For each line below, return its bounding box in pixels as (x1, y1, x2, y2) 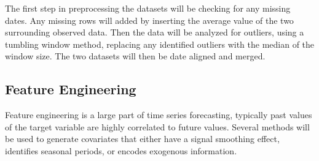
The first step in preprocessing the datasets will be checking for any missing (5, 2, 291, 14)
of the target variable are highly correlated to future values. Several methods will (5, 120, 310, 133)
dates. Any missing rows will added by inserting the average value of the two (5, 13, 294, 26)
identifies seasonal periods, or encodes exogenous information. (5, 144, 237, 157)
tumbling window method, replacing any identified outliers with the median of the (5, 37, 315, 50)
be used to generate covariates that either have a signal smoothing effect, (5, 132, 280, 145)
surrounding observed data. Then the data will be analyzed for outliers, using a (5, 26, 304, 39)
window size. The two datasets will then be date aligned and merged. (5, 50, 266, 62)
